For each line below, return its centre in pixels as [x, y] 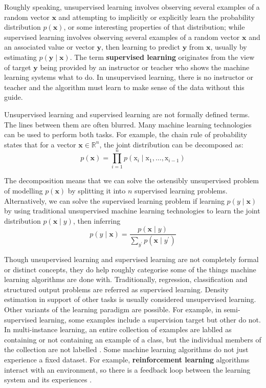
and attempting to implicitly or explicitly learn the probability [157, 17]
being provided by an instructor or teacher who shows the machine [145, 67]
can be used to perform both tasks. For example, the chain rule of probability [126, 134]
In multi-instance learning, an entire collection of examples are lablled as [118, 329]
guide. [14, 97]
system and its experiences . [48, 380]
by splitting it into [97, 191]
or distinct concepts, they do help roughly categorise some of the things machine [130, 269]
